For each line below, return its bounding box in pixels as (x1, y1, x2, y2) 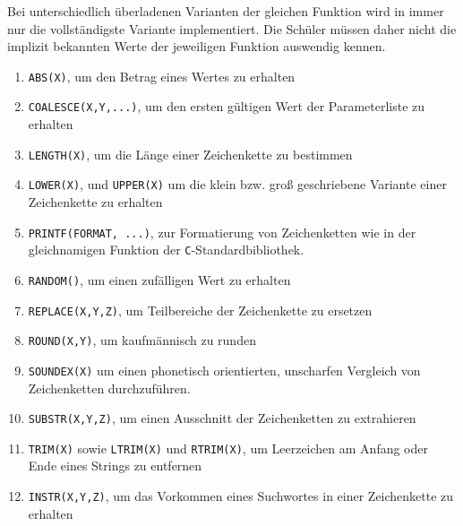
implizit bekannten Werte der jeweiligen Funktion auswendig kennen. (7, 37, 386, 56)
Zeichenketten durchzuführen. (28, 378, 191, 397)
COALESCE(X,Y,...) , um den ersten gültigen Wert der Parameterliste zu (28, 97, 425, 116)
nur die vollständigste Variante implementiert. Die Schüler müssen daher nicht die (7, 19, 457, 38)
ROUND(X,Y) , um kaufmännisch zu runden (28, 331, 256, 349)
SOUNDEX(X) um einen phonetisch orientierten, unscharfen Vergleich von (28, 360, 421, 379)
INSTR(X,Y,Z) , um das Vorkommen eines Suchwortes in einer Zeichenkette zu (28, 487, 454, 505)
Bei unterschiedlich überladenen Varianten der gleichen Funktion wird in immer (7, 2, 444, 20)
